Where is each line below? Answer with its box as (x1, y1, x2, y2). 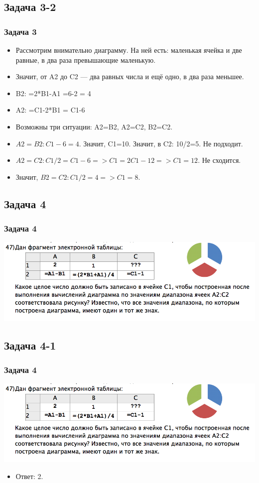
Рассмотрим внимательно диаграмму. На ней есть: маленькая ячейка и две (15, 45, 242, 55)
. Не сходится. (198, 155, 241, 165)
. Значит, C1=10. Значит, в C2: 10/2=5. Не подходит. (79, 138, 243, 148)
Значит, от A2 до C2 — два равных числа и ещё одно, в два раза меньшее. (15, 71, 244, 82)
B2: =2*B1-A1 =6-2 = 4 (15, 88, 91, 98)
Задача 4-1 (4, 337, 56, 353)
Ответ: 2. (15, 471, 43, 481)
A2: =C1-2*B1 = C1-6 (15, 105, 85, 115)
